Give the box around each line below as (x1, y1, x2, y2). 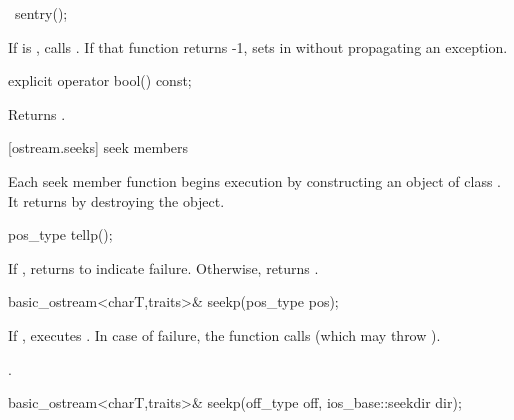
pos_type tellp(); (8, 224, 113, 245)
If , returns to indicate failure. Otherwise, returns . (8, 257, 319, 278)
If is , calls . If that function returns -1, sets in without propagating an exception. (8, 36, 508, 57)
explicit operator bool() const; (8, 70, 192, 91)
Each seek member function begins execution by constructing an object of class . (8, 170, 501, 191)
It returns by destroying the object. (8, 190, 225, 211)
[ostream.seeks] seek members (8, 137, 189, 158)
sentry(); (14, 3, 68, 23)
